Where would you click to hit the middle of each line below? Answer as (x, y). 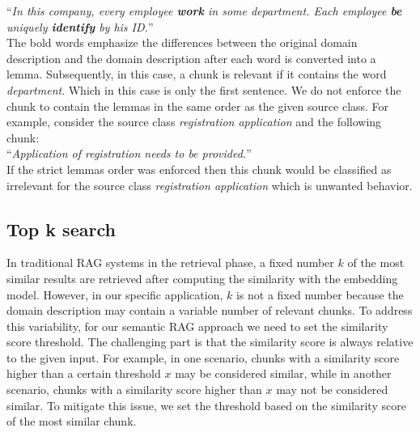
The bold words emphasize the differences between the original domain (182, 42)
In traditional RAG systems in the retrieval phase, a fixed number (170, 263)
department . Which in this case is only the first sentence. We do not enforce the (204, 89)
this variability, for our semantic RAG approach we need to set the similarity (197, 326)
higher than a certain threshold (84, 373)
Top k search (61, 229)
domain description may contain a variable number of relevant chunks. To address (210, 310)
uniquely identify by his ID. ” (80, 26)
